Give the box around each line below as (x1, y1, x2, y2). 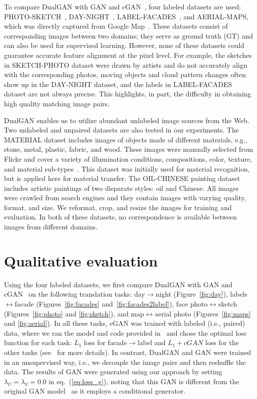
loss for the (205, 337, 239, 348)
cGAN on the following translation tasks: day (4, 289, 145, 299)
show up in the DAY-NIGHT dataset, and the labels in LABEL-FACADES (4, 79, 232, 89)
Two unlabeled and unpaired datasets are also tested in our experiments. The (4, 125, 239, 135)
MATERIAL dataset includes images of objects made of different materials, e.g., (4, 134, 248, 144)
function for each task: (4, 337, 72, 348)
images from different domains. (4, 222, 98, 232)
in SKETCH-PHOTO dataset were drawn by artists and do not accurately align (4, 59, 248, 70)
